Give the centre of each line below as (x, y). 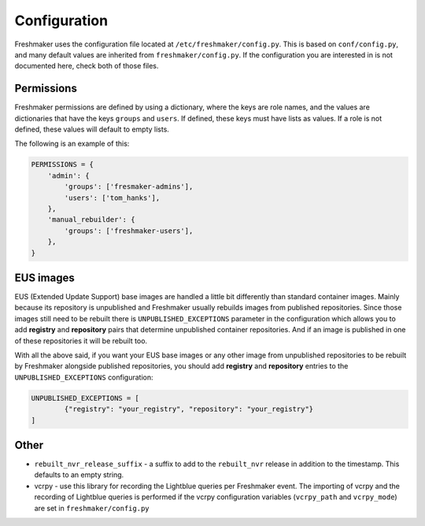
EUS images (44, 278)
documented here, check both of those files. (87, 66)
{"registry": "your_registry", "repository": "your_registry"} (189, 409)
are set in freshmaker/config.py (92, 508)
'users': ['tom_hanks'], (112, 198)
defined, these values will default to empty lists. (92, 129)
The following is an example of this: (72, 144)
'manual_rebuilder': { (91, 220)
